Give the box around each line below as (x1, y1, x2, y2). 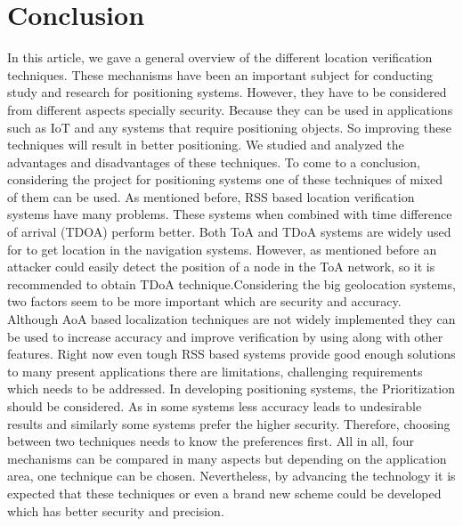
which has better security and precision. (7, 501, 224, 520)
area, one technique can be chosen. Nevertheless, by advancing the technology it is (7, 466, 456, 485)
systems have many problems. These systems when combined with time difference (7, 205, 452, 223)
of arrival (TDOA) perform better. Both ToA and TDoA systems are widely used (7, 223, 451, 241)
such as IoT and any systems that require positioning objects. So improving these (7, 117, 451, 136)
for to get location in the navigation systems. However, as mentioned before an (7, 239, 437, 258)
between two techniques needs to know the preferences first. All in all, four (7, 432, 414, 450)
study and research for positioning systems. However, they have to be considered (7, 83, 447, 101)
